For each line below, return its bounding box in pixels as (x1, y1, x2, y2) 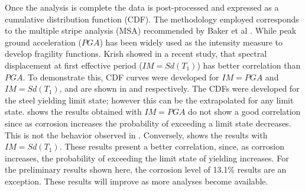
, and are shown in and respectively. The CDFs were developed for (59, 82, 300, 95)
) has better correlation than (197, 59, 301, 71)
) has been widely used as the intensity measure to (99, 35, 283, 48)
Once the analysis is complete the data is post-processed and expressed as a (5, 1, 279, 13)
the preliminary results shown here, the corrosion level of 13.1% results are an (5, 163, 287, 176)
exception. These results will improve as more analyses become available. (5, 174, 268, 187)
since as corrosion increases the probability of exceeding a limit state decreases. (5, 116, 291, 129)
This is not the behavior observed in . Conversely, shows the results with (5, 128, 268, 141)
